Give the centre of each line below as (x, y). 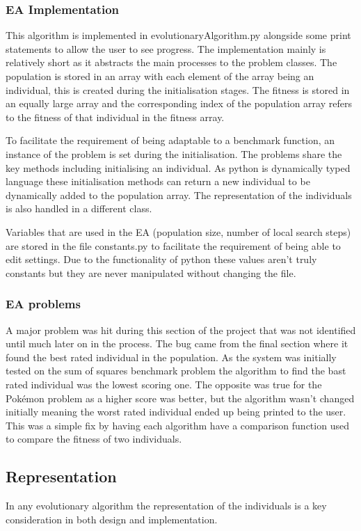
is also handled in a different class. (79, 208)
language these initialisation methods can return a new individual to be (158, 181)
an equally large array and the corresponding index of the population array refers (179, 103)
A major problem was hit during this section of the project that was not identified (181, 330)
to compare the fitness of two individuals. (94, 439)
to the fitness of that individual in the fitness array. (115, 117)
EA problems (43, 304)
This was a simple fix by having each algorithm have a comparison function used (177, 425)
